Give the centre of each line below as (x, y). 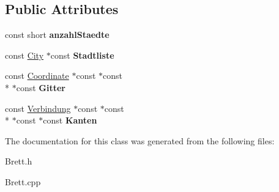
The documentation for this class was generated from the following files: (140, 140)
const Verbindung (38, 108)
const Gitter (41, 87)
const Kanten (70, 120)
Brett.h (19, 161)
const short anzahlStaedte (57, 35)
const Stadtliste (82, 55)
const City (24, 55)
